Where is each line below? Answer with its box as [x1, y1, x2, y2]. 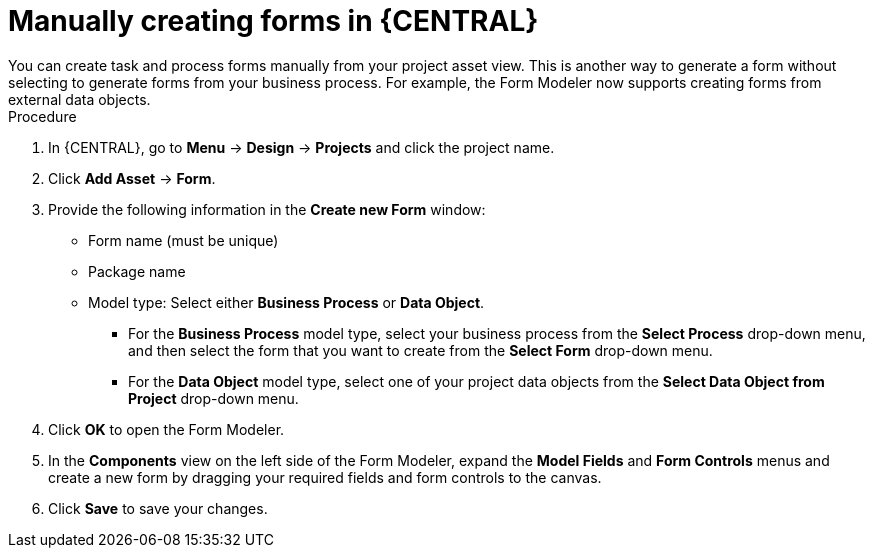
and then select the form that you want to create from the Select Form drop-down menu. [128, 341, 713, 359]
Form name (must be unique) [88, 231, 279, 249]
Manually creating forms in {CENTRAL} [8, 4, 539, 38]
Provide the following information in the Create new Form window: [48, 200, 486, 218]
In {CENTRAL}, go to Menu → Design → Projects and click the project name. [48, 138, 555, 156]
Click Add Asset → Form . [48, 169, 216, 187]
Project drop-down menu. [128, 389, 299, 407]
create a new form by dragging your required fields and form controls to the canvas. [48, 468, 602, 486]
